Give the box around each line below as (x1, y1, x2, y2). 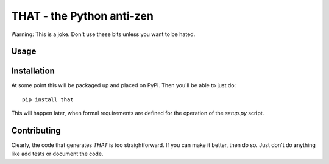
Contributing (11, 126, 61, 136)
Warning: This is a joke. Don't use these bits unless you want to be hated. (11, 30, 196, 38)
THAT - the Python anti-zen (11, 9, 154, 23)
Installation (11, 66, 55, 76)
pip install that (22, 96, 74, 103)
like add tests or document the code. (11, 150, 104, 157)
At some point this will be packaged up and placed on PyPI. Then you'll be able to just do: (11, 82, 236, 89)
